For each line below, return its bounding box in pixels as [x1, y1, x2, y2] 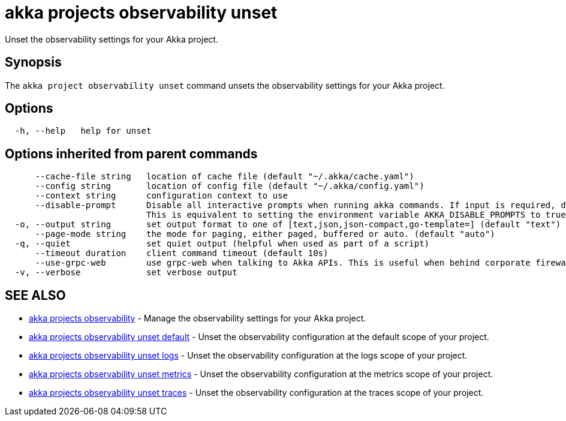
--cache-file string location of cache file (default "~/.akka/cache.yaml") [35, 172, 414, 182]
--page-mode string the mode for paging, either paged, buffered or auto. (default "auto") [35, 229, 495, 239]
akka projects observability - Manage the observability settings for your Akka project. [29, 313, 366, 324]
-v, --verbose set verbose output [14, 267, 237, 278]
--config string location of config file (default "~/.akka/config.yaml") [35, 181, 424, 191]
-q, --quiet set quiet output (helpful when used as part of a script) [14, 239, 430, 249]
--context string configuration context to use [35, 191, 288, 201]
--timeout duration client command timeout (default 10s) [35, 248, 329, 258]
